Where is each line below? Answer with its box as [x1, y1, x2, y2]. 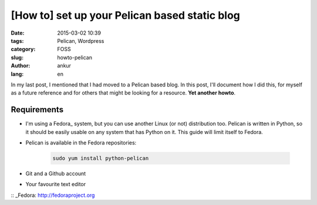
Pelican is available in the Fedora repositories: [25, 139, 137, 146]
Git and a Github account [25, 170, 86, 177]
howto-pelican [57, 53, 92, 61]
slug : [11, 53, 23, 61]
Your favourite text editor [25, 181, 86, 188]
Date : [11, 29, 25, 36]
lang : [11, 70, 24, 78]
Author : [11, 62, 31, 69]
